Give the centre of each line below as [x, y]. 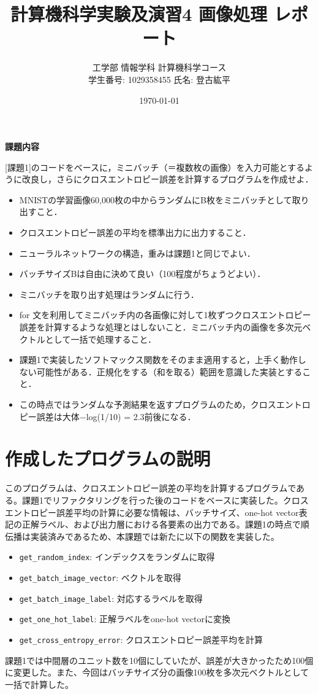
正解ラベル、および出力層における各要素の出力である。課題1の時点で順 [165, 524]
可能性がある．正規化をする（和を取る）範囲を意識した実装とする [169, 371]
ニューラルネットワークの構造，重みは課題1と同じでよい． [137, 253]
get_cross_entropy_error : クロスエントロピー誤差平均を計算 [141, 639]
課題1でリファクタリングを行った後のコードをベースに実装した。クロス [165, 500]
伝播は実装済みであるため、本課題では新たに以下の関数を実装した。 [142, 536]
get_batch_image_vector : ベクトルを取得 [100, 577]
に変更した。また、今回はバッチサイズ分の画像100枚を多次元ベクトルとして [157, 672]
